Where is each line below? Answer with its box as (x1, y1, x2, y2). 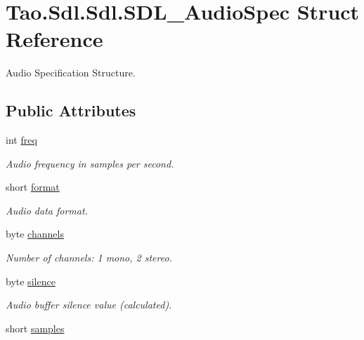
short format (6, 179, 60, 194)
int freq (6, 132, 37, 147)
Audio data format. (6, 203, 88, 217)
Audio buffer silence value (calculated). (6, 297, 172, 312)
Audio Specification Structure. (6, 65, 136, 80)
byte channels (6, 226, 64, 241)
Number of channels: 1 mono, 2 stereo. (6, 250, 172, 265)
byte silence (6, 273, 56, 288)
